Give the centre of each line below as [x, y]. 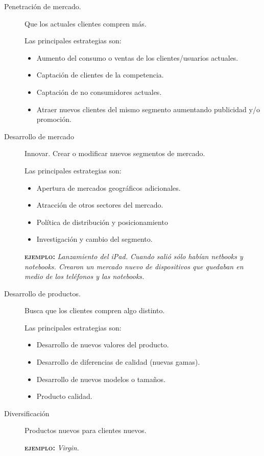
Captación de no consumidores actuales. [99, 92]
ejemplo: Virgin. [52, 448]
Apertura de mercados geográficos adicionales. [109, 187]
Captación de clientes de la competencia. [100, 75]
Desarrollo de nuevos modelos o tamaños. [101, 379]
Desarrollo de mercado [39, 136]
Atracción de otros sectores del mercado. [100, 205]
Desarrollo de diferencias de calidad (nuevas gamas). [118, 362]
